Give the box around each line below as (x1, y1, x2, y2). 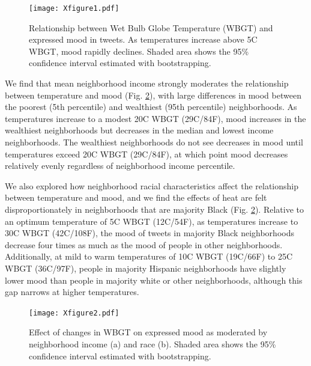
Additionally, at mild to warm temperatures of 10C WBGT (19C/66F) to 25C (5, 250, 293, 263)
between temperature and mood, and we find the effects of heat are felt (5, 191, 267, 204)
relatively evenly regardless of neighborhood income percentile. (5, 159, 235, 172)
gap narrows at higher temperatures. (5, 285, 139, 298)
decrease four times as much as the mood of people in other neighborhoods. (5, 238, 283, 251)
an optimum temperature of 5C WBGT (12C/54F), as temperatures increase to (5, 215, 298, 227)
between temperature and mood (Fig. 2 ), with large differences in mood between (5, 88, 301, 101)
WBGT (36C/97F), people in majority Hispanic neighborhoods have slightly (5, 261, 286, 274)
